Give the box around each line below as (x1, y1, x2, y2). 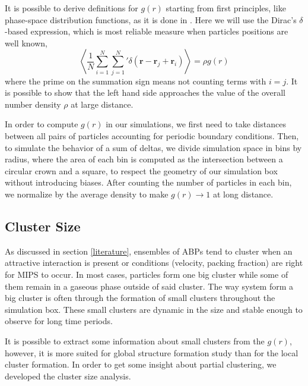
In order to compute (5, 118, 78, 130)
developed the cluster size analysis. (5, 369, 131, 382)
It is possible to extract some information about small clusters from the (5, 335, 265, 347)
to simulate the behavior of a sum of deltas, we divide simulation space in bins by (5, 141, 302, 153)
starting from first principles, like (166, 2, 286, 14)
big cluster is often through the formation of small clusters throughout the (5, 291, 275, 304)
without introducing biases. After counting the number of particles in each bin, (5, 176, 292, 189)
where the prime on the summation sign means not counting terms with (5, 74, 266, 87)
